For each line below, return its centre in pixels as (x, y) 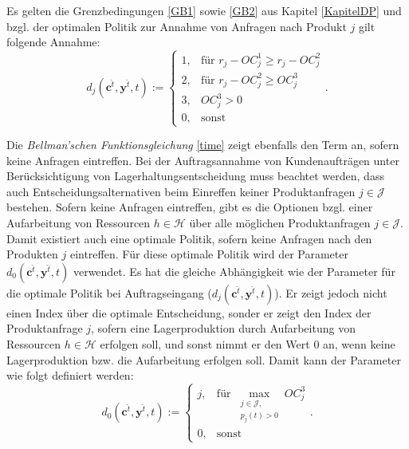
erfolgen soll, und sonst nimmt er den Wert (205, 344)
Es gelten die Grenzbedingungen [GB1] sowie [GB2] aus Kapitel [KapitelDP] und (204, 10)
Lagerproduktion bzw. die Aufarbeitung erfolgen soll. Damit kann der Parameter (204, 359)
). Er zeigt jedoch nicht (331, 292)
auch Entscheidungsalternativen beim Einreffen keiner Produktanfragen (181, 191)
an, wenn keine (359, 344)
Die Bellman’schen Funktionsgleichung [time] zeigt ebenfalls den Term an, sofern (203, 145)
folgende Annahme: (53, 42)
